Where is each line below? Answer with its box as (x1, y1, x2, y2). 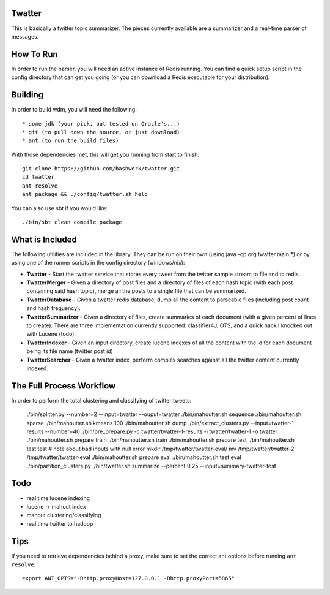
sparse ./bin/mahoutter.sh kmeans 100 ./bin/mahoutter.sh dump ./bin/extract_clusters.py (26, 419, 249, 426)
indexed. (26, 365, 49, 372)
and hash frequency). (26, 305, 81, 312)
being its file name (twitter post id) (26, 347, 113, 355)
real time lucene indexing (26, 494, 90, 502)
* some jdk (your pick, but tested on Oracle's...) (22, 120, 180, 127)
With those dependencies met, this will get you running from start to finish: (11, 151, 200, 158)
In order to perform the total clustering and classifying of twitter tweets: (11, 396, 192, 404)
